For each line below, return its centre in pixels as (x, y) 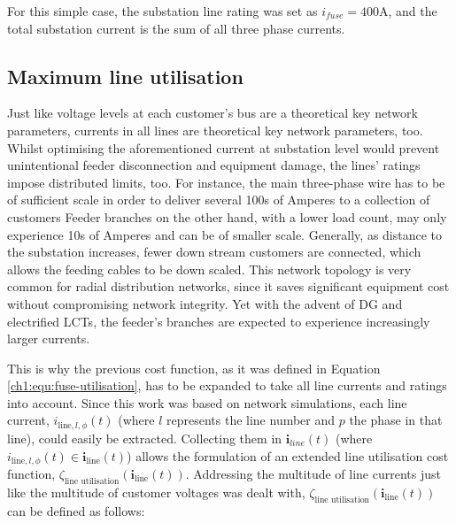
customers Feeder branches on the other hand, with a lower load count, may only (227, 216)
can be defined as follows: (76, 510)
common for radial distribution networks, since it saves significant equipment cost (228, 286)
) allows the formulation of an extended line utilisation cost (288, 455)
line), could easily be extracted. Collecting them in (145, 438)
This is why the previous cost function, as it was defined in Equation (194, 368)
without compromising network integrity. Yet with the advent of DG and (205, 303)
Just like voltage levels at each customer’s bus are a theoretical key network (213, 113)
